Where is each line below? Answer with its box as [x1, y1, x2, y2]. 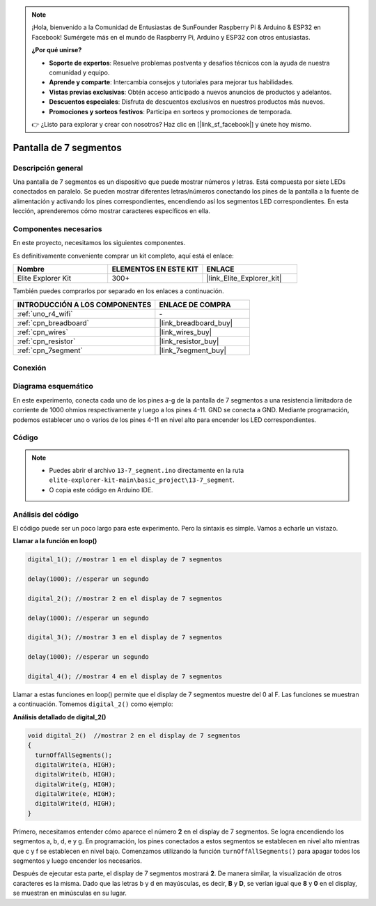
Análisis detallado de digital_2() [13, 712, 107, 721]
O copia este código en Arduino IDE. [49, 485, 153, 494]
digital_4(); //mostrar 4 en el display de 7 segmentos [27, 672, 223, 680]
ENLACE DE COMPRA [159, 299, 231, 309]
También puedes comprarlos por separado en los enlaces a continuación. [13, 287, 224, 295]
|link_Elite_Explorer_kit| [206, 274, 282, 283]
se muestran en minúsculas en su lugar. [13, 889, 127, 898]
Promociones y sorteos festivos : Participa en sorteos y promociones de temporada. [49, 107, 292, 116]
